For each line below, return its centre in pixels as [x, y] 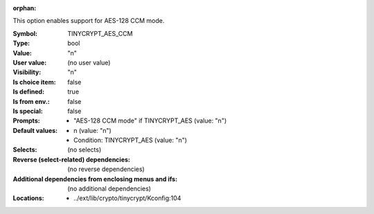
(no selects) [84, 150]
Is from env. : [31, 101]
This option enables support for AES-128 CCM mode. [89, 21]
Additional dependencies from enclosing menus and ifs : [95, 179]
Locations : [28, 198]
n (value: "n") [93, 130]
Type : [21, 43]
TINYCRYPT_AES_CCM [100, 33]
